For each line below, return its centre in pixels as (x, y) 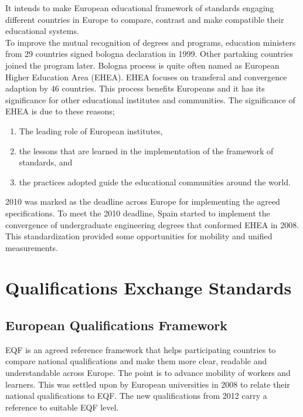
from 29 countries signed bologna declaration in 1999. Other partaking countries (149, 54)
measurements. (32, 247)
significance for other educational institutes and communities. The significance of (150, 99)
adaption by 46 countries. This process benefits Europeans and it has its (135, 88)
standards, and (46, 162)
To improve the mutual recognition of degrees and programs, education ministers (151, 42)
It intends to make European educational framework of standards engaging (140, 8)
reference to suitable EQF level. (62, 407)
